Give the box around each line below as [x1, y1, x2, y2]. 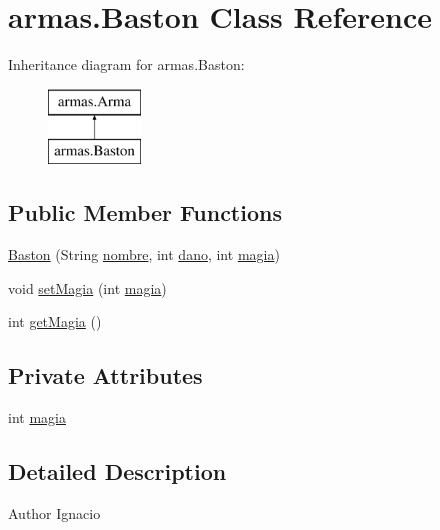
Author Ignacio [8, 502, 101, 523]
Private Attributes [8, 360, 203, 391]
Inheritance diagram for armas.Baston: [8, 54, 245, 75]
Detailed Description [8, 456, 227, 487]
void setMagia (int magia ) [8, 277, 167, 298]
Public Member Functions [8, 197, 282, 228]
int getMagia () [8, 311, 102, 332]
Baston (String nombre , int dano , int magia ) [8, 244, 280, 265]
